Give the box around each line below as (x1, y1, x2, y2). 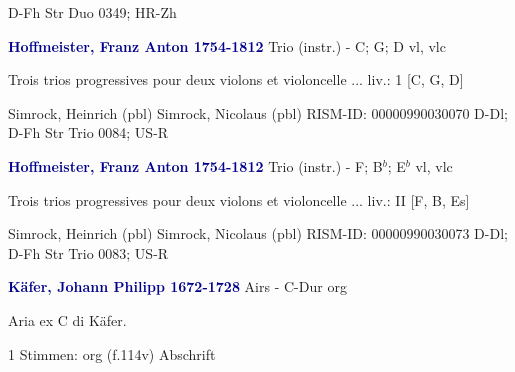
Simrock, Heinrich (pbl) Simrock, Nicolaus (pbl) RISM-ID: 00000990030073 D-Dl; (8, 223, 508, 244)
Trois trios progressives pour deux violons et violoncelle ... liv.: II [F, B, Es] (8, 189, 470, 210)
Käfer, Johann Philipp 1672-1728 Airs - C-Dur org (8, 276, 347, 297)
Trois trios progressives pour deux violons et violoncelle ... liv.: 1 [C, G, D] (8, 69, 464, 90)
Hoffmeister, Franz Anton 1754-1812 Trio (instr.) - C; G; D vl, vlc (8, 35, 446, 56)
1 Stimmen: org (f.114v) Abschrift (8, 343, 216, 364)
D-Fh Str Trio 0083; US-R (8, 242, 169, 263)
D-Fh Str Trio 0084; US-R (8, 122, 169, 143)
